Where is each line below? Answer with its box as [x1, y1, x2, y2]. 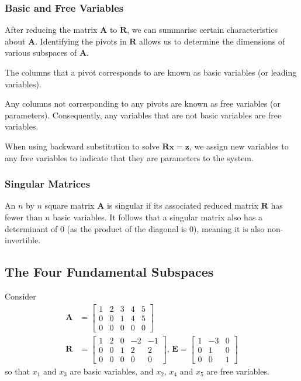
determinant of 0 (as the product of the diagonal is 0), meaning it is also [5, 222, 265, 234]
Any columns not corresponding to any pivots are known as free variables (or [5, 97, 281, 110]
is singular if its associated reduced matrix [106, 199, 259, 212]
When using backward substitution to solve [5, 140, 160, 152]
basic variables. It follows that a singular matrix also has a [53, 210, 263, 223]
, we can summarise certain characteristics [127, 23, 278, 36]
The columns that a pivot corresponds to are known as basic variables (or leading [5, 66, 297, 78]
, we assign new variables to [189, 140, 289, 152]
